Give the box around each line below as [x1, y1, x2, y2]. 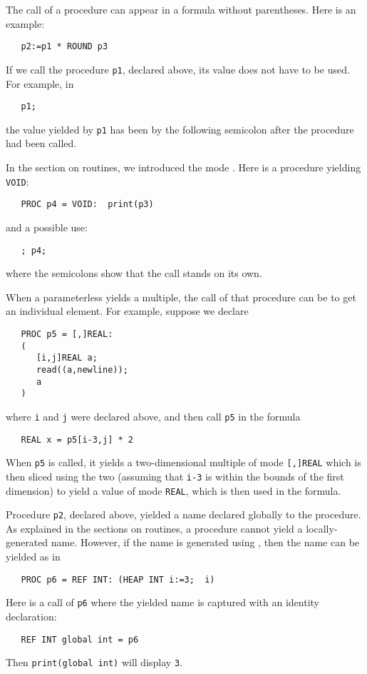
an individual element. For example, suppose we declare [6, 303, 249, 318]
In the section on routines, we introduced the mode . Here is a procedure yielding [6, 160, 361, 174]
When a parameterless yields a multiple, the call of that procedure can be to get [6, 289, 356, 304]
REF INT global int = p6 [21, 634, 139, 645]
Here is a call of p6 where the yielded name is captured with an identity [6, 595, 320, 610]
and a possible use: [6, 219, 88, 234]
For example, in [6, 76, 74, 91]
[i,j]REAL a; [36, 353, 98, 363]
